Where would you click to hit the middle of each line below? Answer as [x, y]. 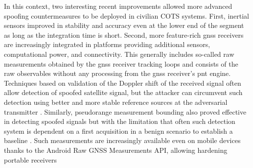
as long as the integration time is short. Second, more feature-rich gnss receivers [124, 35]
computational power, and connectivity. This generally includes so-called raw [119, 54]
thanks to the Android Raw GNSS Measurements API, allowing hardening [116, 150]
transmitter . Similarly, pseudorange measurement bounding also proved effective [125, 111]
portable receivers [30, 159]
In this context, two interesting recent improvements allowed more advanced [118, 6]
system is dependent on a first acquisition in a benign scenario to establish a [118, 131]
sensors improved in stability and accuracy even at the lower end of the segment [124, 25]
